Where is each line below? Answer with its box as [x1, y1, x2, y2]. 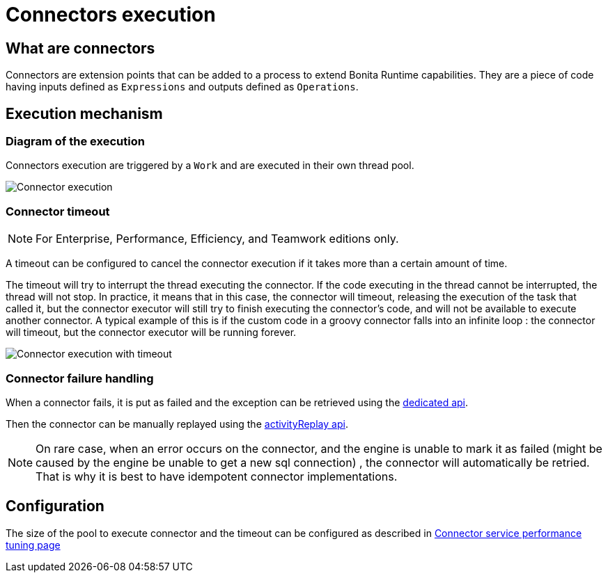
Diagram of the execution [6, 134, 145, 149]
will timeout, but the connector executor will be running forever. [6, 326, 297, 339]
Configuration [6, 497, 104, 515]
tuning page [6, 538, 61, 551]
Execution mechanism [6, 104, 163, 122]
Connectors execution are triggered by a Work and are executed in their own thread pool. [6, 159, 414, 172]
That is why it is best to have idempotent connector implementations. [36, 469, 398, 483]
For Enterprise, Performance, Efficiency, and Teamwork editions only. [36, 232, 399, 246]
